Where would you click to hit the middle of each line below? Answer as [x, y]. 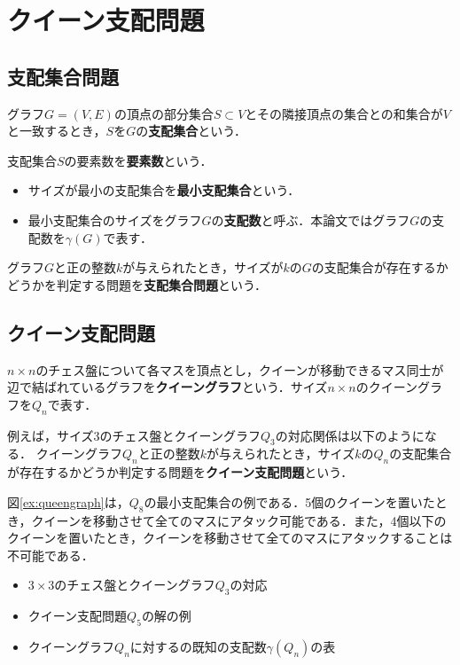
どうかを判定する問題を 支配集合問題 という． [137, 284]
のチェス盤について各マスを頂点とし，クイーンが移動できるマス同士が [240, 369]
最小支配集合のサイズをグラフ [115, 219]
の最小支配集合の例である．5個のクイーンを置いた [289, 501]
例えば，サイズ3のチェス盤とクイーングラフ [134, 435]
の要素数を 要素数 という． [138, 160]
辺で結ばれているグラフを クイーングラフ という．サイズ [168, 387]
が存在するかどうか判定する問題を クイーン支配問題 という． [180, 472]
